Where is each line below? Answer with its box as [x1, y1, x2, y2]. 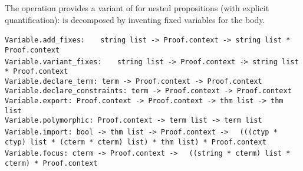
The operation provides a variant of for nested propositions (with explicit [5, 2, 269, 14]
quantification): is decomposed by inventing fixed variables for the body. [5, 13, 265, 25]
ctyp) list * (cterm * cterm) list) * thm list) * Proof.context [5, 137, 266, 146]
